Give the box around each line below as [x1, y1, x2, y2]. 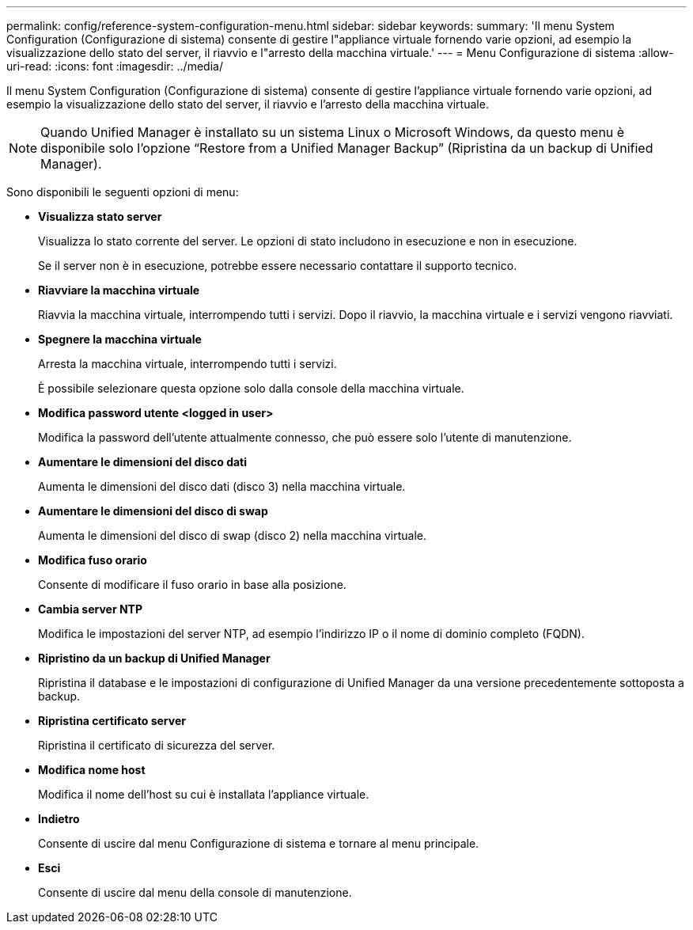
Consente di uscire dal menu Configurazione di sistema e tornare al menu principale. [38, 837, 479, 850]
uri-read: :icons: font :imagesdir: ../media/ [6, 59, 223, 73]
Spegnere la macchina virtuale [38, 332, 202, 346]
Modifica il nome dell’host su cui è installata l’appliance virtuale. [38, 788, 369, 801]
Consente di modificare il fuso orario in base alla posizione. [38, 578, 346, 591]
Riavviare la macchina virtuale [38, 283, 200, 297]
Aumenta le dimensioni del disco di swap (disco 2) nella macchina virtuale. [38, 529, 427, 542]
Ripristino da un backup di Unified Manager [38, 651, 271, 665]
